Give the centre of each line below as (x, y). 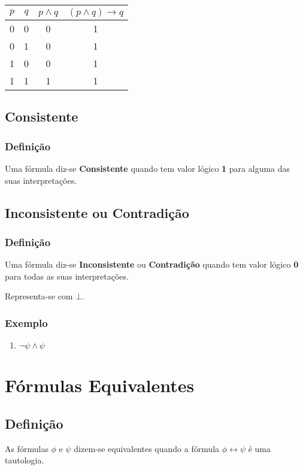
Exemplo (26, 322)
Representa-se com (39, 296)
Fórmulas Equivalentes (100, 385)
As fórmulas (27, 448)
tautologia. (25, 460)
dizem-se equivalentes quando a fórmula (147, 448)
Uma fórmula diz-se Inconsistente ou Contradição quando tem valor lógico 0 (152, 264)
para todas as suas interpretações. (67, 276)
